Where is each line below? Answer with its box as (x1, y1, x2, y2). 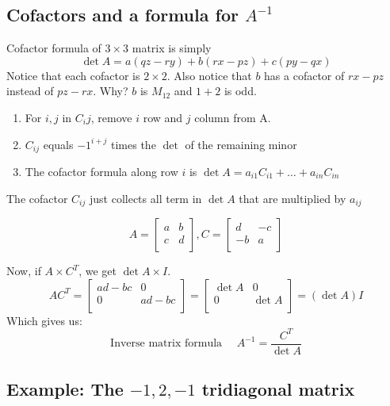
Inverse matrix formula (110, 338, 223, 350)
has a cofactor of (264, 67, 345, 83)
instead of (6, 82, 54, 99)
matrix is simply (132, 40, 212, 56)
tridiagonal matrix (201, 377, 355, 401)
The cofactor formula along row (25, 163, 178, 180)
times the (111, 136, 156, 152)
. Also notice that (166, 67, 252, 83)
